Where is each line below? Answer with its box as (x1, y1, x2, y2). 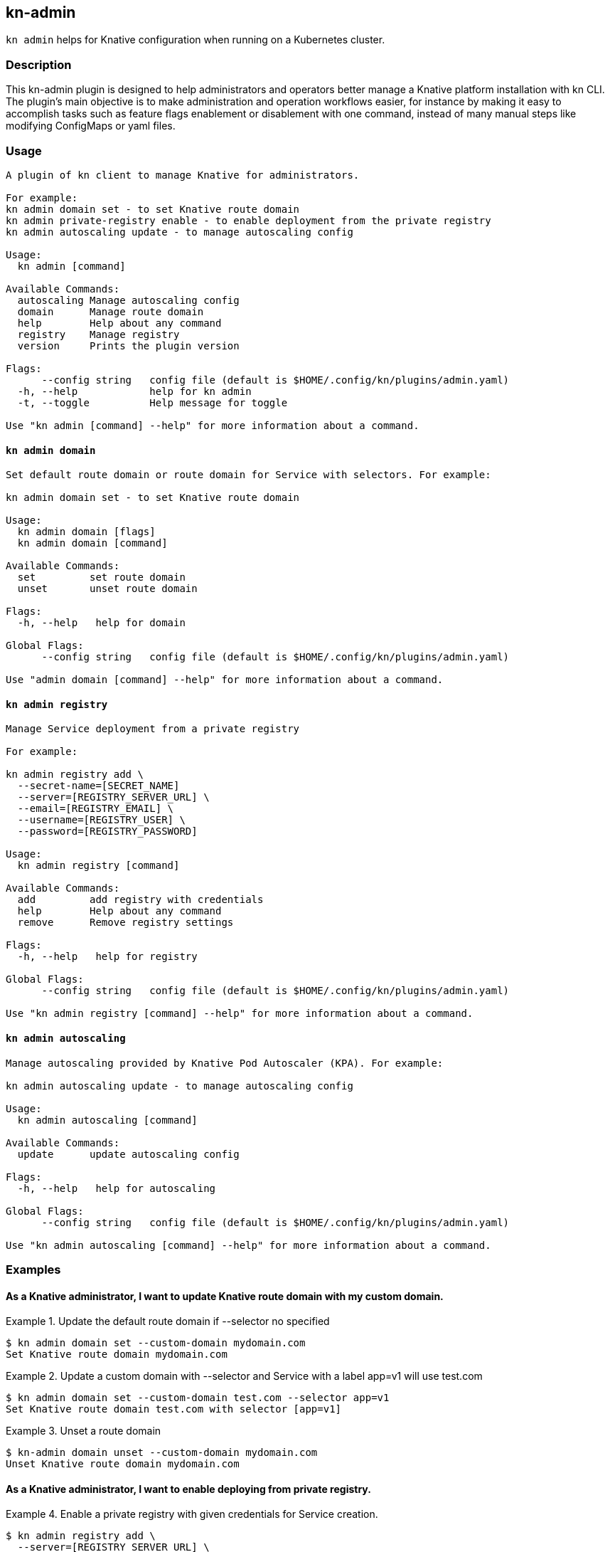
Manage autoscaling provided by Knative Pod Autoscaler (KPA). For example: (6, 1057, 444, 1069)
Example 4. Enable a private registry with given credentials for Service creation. (6, 1508, 378, 1521)
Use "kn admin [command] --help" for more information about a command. (6, 419, 419, 431)
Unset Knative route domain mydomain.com (6, 1458, 240, 1470)
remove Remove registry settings (17, 917, 234, 929)
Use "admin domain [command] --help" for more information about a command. (6, 674, 444, 686)
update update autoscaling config (17, 1148, 240, 1160)
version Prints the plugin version (17, 339, 240, 352)
